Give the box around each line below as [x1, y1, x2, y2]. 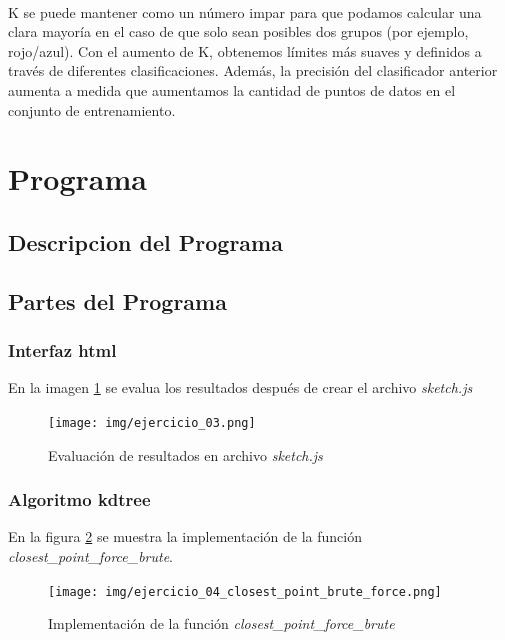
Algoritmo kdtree [8, 487, 151, 512]
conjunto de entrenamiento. [8, 99, 176, 120]
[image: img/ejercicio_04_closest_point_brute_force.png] [48, 584, 442, 599]
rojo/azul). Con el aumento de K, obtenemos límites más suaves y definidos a [8, 40, 482, 61]
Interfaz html [8, 338, 117, 363]
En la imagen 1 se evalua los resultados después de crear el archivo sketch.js [8, 377, 473, 398]
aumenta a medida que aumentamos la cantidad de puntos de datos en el [8, 79, 456, 100]
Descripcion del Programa [8, 226, 283, 257]
